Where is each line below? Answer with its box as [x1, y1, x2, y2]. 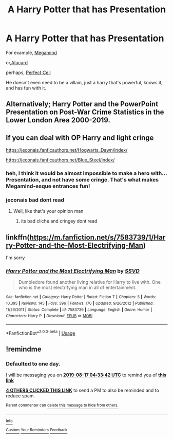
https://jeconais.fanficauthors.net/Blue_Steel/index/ [6, 157, 115, 163]
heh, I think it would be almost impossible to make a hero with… [6, 170, 167, 177]
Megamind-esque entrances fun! [6, 182, 90, 190]
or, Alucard [6, 59, 28, 65]
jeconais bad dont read [6, 196, 65, 204]
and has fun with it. [6, 85, 47, 91]
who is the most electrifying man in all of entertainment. [18, 284, 137, 291]
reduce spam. [6, 393, 35, 399]
